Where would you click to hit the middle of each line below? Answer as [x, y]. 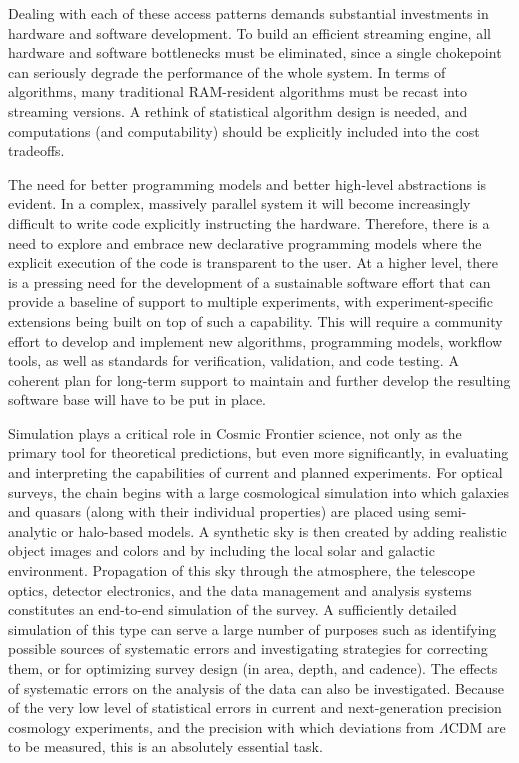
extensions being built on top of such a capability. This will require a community [255, 320]
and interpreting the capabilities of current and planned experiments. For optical [255, 472]
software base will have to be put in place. [137, 399]
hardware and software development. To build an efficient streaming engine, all [249, 32]
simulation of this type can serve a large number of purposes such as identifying [252, 628]
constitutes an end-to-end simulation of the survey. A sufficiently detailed [232, 609]
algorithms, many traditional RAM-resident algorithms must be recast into [237, 91]
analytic [32, 530]
